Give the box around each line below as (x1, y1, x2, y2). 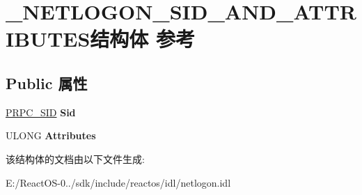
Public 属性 (6, 72, 88, 93)
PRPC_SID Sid (6, 104, 76, 119)
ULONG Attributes (6, 128, 96, 143)
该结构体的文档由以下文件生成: (6, 151, 145, 166)
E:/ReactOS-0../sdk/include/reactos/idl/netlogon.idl (6, 175, 231, 189)
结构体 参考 (90, 24, 196, 53)
